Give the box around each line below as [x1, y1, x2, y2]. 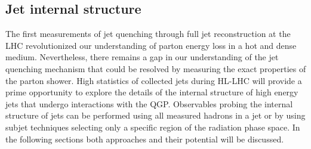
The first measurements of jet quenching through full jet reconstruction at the [5, 27, 291, 40]
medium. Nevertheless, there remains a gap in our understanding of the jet [5, 51, 279, 63]
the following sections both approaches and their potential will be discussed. [5, 132, 284, 145]
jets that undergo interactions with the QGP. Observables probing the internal [5, 97, 293, 110]
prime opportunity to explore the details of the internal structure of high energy [5, 86, 298, 98]
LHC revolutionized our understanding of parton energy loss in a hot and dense [5, 39, 297, 51]
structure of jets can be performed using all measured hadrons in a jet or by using [5, 109, 306, 122]
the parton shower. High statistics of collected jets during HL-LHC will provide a [5, 74, 302, 86]
